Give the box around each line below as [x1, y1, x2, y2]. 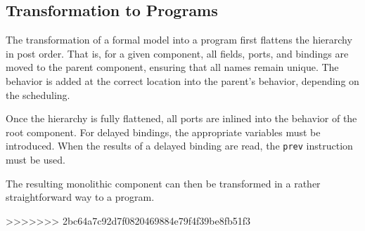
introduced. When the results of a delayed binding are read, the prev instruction [6, 138, 353, 153]
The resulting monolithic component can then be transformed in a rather [6, 176, 321, 190]
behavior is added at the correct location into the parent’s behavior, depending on [6, 73, 359, 88]
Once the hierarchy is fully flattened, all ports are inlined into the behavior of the [6, 111, 357, 126]
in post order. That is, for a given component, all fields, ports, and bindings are [6, 46, 349, 60]
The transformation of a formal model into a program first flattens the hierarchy [6, 32, 352, 47]
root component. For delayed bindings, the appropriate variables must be [6, 124, 321, 139]
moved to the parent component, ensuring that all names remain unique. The [6, 60, 339, 74]
